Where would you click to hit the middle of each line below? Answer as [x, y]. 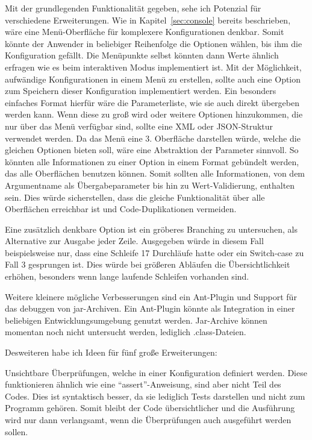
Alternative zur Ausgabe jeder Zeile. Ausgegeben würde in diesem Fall [134, 241]
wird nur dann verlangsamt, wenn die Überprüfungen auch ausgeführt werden [148, 420]
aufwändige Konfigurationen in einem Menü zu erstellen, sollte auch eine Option [153, 79]
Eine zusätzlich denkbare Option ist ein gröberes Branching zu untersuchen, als [151, 229]
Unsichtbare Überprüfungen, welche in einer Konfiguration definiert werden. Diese [156, 372]
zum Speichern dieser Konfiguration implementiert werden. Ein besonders [141, 91]
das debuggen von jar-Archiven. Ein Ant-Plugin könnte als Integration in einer [150, 308]
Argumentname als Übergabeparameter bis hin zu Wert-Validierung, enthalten [150, 185]
